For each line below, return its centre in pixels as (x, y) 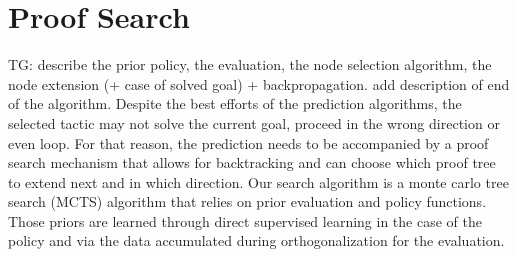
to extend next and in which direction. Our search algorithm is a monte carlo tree (258, 181)
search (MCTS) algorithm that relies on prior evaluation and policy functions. (247, 201)
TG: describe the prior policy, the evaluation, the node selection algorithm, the (250, 64)
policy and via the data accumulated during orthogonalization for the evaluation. (256, 240)
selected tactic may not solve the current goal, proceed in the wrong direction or (254, 122)
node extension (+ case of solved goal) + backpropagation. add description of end (259, 83)
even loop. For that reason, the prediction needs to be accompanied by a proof (248, 142)
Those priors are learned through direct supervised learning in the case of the (245, 220)
